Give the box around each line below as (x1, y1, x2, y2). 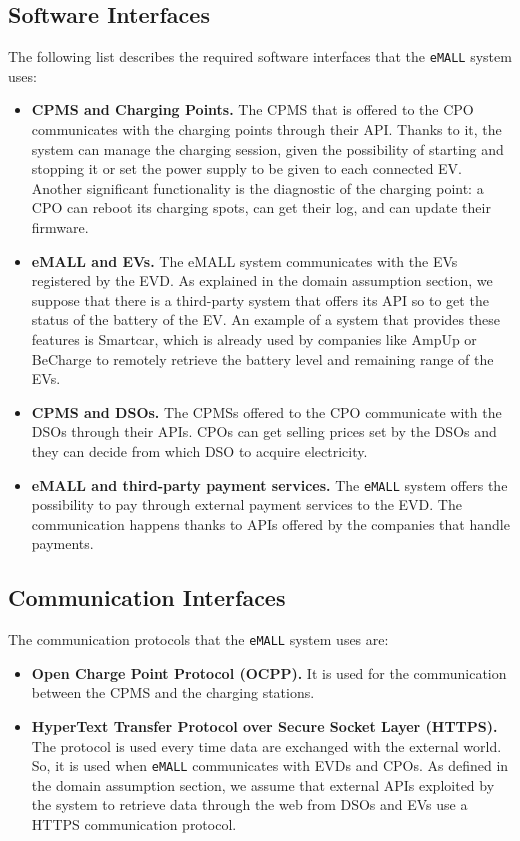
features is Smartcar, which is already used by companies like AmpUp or (31, 328, 477, 349)
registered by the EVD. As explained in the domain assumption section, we (31, 270, 493, 291)
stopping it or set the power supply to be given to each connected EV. (31, 158, 463, 179)
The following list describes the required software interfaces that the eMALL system (8, 46, 512, 67)
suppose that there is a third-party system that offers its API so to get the (31, 289, 489, 310)
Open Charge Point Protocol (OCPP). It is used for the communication (31, 662, 507, 683)
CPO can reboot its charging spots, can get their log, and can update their (31, 197, 491, 218)
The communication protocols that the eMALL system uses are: (8, 629, 389, 650)
